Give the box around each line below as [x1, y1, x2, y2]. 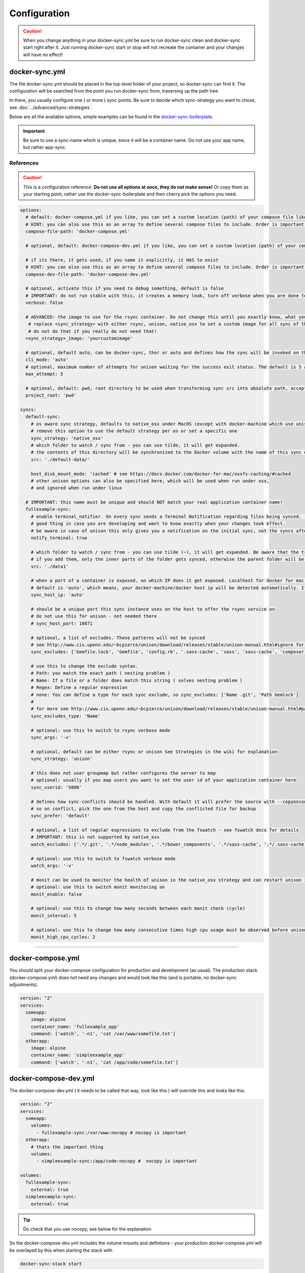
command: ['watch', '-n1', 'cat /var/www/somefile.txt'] [30, 1031, 176, 1037]
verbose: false [25, 300, 64, 306]
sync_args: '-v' [30, 734, 71, 740]
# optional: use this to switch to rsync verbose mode [30, 727, 170, 733]
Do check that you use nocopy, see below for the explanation [23, 1226, 152, 1232]
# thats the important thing [30, 1144, 104, 1150]
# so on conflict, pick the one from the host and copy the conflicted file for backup [30, 806, 256, 812]
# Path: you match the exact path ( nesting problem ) [30, 670, 170, 676]
